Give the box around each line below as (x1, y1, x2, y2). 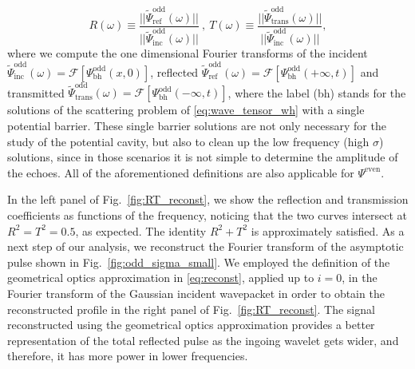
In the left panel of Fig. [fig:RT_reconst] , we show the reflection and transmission (7, 191, 409, 208)
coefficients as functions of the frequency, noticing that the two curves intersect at (7, 206, 407, 223)
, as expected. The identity (75, 222, 207, 239)
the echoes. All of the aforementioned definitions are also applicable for (7, 164, 354, 181)
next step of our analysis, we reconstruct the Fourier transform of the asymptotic (7, 238, 404, 255)
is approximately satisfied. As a (251, 222, 405, 239)
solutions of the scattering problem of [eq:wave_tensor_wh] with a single (7, 101, 365, 118)
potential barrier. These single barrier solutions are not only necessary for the (7, 117, 386, 133)
